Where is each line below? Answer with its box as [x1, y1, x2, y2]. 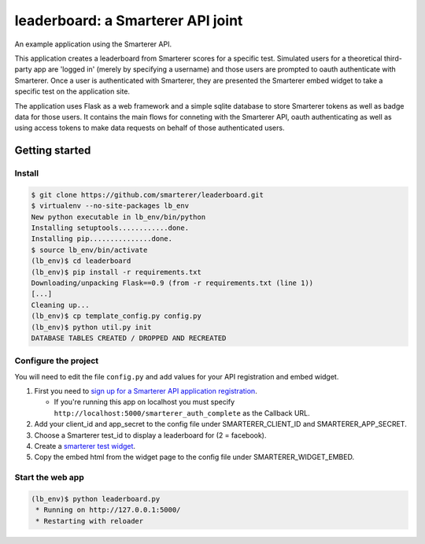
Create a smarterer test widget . [34, 442, 136, 450]
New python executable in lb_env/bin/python [31, 213, 206, 221]
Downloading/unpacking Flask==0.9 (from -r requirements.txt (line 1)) [31, 278, 314, 287]
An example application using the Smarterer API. [14, 39, 172, 49]
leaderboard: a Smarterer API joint [14, 12, 243, 29]
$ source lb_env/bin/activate [31, 245, 148, 254]
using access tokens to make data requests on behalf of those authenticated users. [14, 123, 285, 133]
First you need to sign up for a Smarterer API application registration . [34, 387, 257, 396]
